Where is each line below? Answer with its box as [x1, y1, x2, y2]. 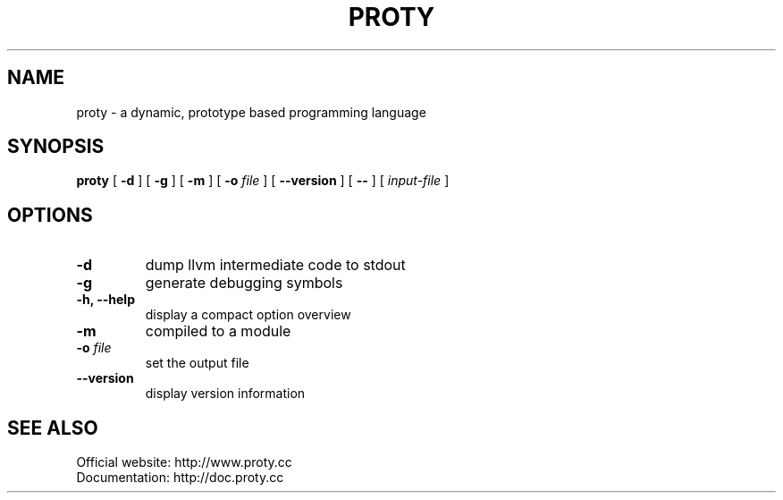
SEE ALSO [7, 416, 98, 439]
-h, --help [76, 292, 135, 308]
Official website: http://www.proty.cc [76, 454, 292, 470]
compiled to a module [145, 322, 291, 341]
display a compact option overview [145, 307, 351, 323]
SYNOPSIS [7, 135, 105, 158]
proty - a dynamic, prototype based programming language [76, 104, 426, 120]
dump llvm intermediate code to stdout [145, 256, 406, 275]
